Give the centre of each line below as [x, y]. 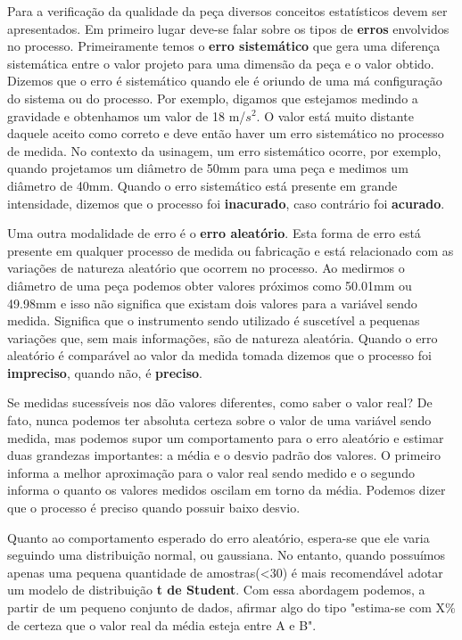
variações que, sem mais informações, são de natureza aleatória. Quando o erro [223, 337]
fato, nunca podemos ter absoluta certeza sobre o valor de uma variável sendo [219, 420]
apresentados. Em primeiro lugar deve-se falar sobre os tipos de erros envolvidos [228, 28]
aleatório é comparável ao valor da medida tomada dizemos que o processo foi [219, 355]
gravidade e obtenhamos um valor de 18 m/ [127, 115]
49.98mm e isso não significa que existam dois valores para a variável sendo [212, 303]
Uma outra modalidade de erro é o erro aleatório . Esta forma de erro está [214, 233]
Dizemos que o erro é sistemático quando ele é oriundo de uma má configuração [225, 81]
